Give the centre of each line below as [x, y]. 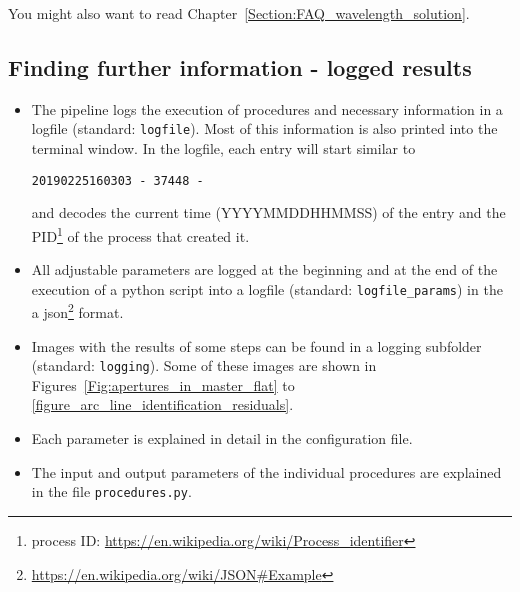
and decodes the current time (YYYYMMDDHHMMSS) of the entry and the [268, 212]
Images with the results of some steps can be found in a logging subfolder [256, 345]
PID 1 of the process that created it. [140, 234]
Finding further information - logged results [240, 66]
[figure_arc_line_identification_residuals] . [162, 404]
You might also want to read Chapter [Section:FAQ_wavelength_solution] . [239, 13]
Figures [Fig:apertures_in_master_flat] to [163, 384]
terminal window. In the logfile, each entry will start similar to [223, 148]
